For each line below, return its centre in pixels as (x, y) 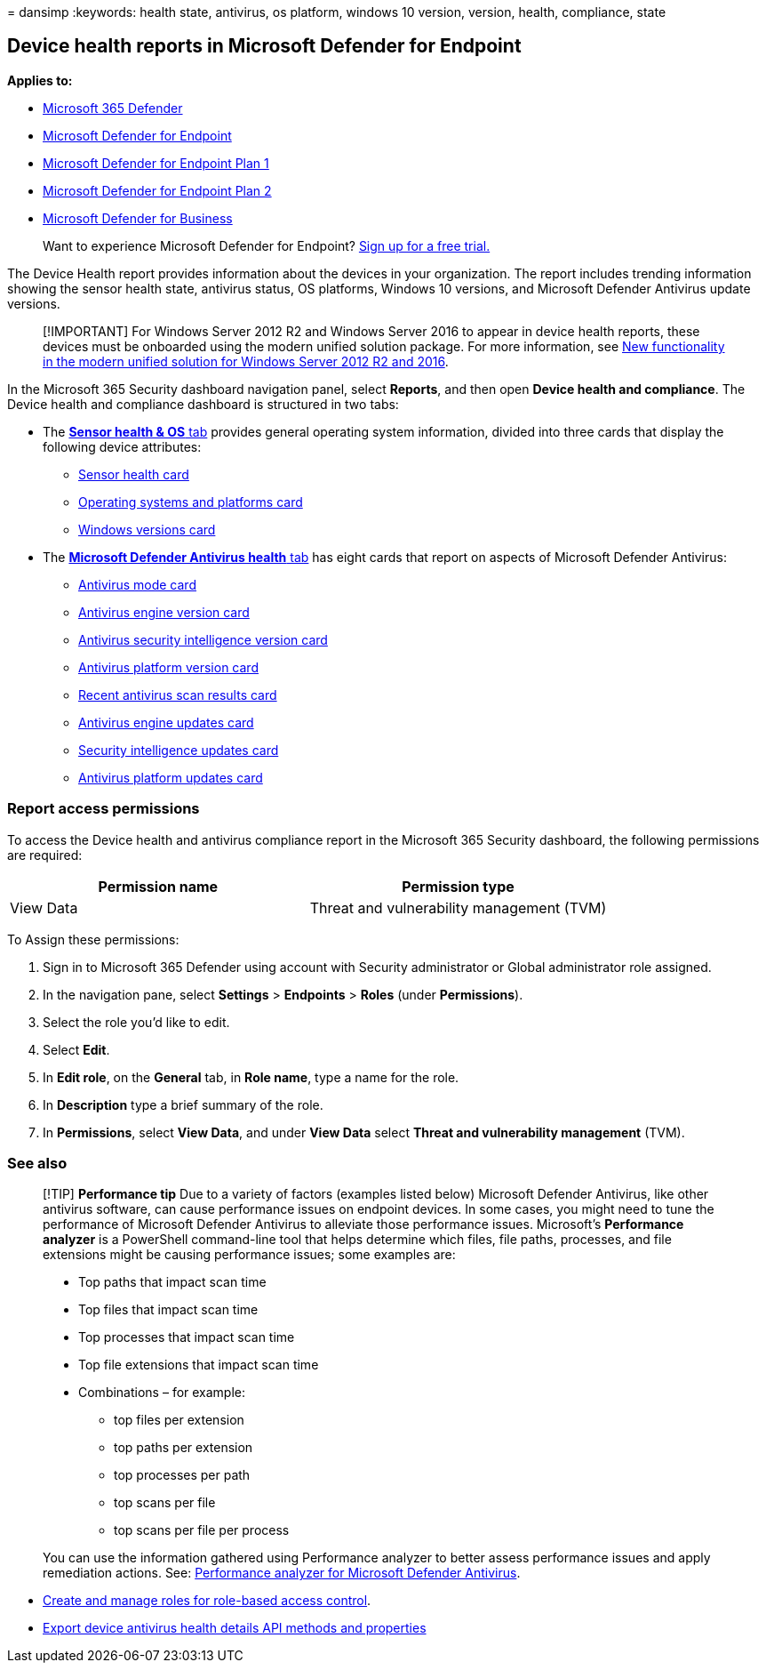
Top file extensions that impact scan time (199, 1365)
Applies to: (40, 80)
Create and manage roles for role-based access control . (207, 1601)
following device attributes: (122, 446)
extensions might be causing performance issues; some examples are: (249, 1255)
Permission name (158, 886)
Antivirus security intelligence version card (203, 639)
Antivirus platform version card (168, 667)
